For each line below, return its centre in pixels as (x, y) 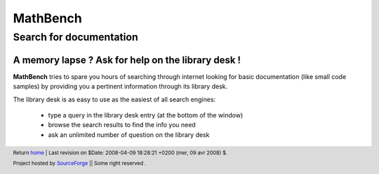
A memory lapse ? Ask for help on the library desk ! (127, 60)
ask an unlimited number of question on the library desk (129, 135)
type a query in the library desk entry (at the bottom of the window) (146, 115)
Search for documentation (75, 37)
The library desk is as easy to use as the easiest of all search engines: (114, 99)
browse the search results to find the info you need (122, 125)
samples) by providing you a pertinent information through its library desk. (120, 87)
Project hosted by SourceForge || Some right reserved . (80, 164)
